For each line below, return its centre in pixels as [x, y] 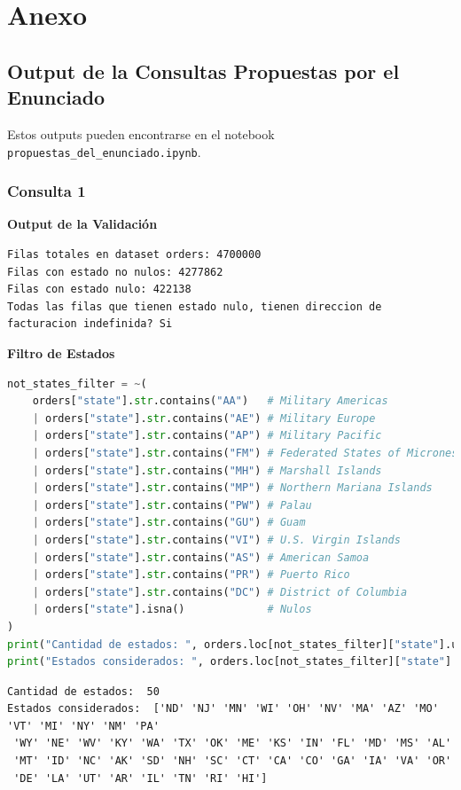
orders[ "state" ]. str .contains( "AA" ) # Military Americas [210, 401]
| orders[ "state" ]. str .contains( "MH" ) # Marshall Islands [207, 470]
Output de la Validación [82, 224]
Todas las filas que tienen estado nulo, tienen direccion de [195, 306]
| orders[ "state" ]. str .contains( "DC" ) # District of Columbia [220, 592]
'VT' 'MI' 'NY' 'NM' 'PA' [83, 726]
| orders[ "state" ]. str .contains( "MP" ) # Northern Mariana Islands [232, 488]
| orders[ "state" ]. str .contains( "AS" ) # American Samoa [201, 557]
